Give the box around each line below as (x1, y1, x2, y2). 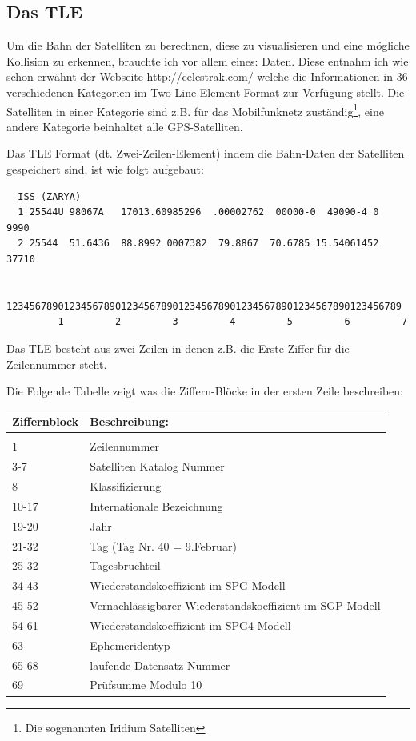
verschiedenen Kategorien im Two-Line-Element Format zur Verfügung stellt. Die (6, 83, 405, 100)
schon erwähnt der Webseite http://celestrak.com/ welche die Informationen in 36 (6, 68, 408, 85)
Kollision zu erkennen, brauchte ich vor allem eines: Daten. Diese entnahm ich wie (6, 52, 409, 69)
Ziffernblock (12, 413, 79, 430)
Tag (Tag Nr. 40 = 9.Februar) (90, 537, 237, 554)
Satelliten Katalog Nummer (90, 458, 225, 475)
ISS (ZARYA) (18, 190, 82, 202)
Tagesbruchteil (90, 557, 161, 574)
